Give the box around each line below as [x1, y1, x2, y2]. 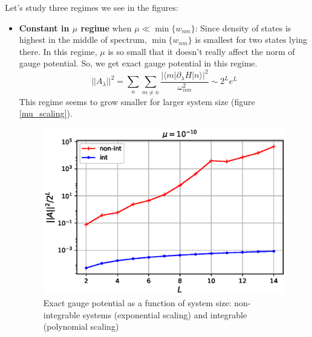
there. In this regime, [19, 45, 97, 57]
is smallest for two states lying [195, 33, 308, 46]
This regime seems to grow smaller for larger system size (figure [19, 95, 255, 108]
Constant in [19, 21, 70, 34]
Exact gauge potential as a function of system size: [43, 296, 232, 309]
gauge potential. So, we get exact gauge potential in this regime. [19, 57, 258, 69]
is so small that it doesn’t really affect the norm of [108, 45, 295, 57]
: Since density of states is [195, 21, 291, 34]
